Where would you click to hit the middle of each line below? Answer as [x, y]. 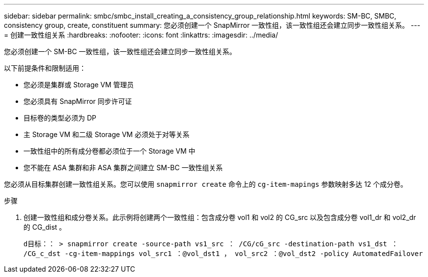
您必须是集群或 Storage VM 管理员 [79, 85]
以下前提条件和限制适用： [45, 68]
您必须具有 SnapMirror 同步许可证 [78, 101]
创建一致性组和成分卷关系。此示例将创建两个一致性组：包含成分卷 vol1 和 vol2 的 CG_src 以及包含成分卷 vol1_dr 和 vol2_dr [220, 217]
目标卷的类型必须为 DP [60, 118]
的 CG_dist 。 [45, 227]
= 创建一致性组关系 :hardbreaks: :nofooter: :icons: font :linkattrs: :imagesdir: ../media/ [141, 35]
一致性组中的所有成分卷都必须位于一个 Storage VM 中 [109, 151]
